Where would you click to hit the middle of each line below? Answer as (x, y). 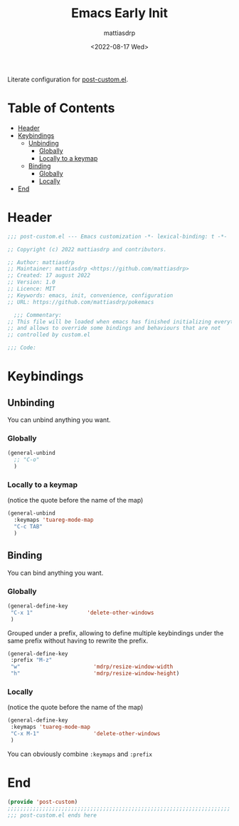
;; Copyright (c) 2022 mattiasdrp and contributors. (87, 249)
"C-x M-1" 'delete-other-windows (85, 734)
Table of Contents (61, 108)
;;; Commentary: (38, 315)
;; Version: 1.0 (31, 282)
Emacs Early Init (119, 13)
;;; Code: (22, 348)
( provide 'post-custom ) (43, 802)
